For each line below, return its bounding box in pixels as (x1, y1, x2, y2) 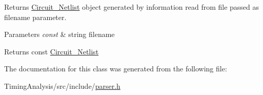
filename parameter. (4, 11, 67, 22)
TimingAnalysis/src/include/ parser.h (4, 80, 120, 91)
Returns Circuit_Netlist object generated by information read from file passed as (4, 2, 259, 12)
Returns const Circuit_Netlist (4, 46, 99, 56)
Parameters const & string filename (4, 29, 115, 40)
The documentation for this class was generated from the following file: (4, 63, 227, 74)
